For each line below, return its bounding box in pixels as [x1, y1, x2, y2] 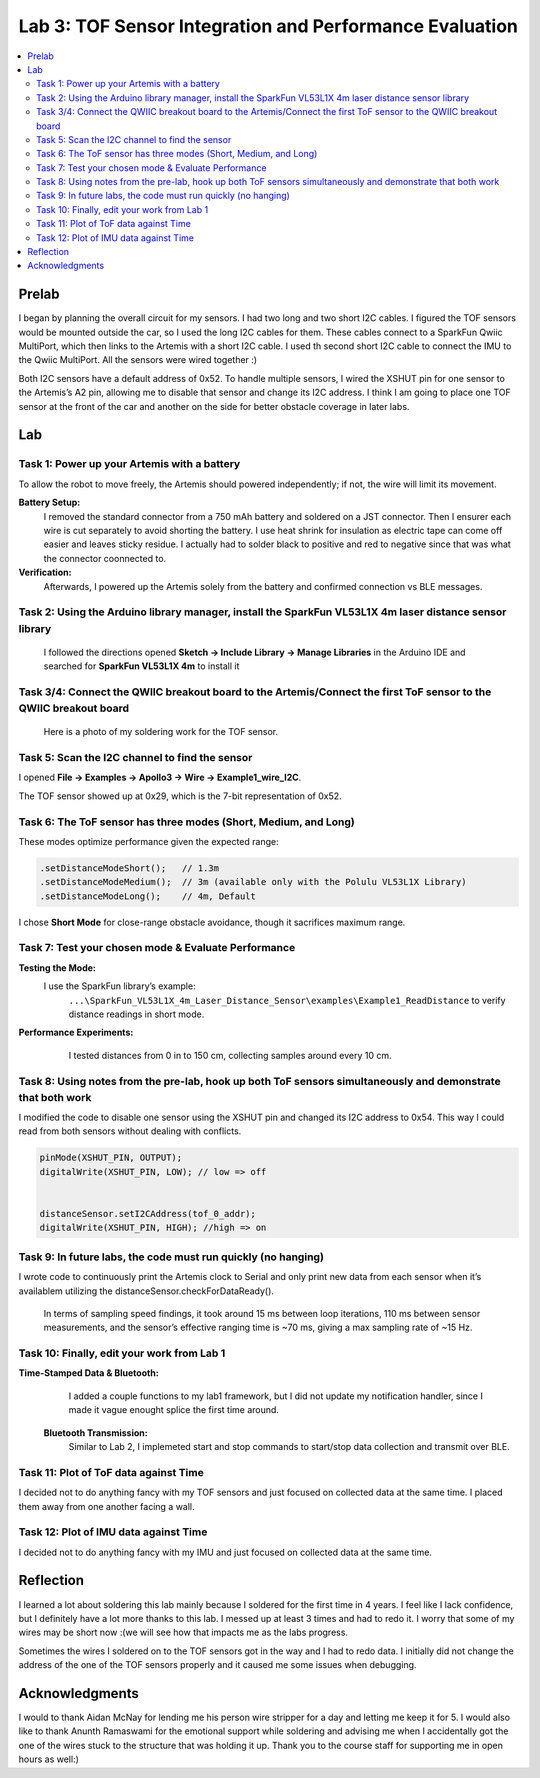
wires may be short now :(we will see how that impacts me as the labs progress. [18, 1626, 349, 1639]
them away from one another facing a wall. [18, 1500, 195, 1512]
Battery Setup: [18, 496, 81, 509]
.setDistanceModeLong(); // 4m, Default [39, 890, 257, 902]
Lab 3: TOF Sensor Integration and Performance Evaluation [18, 15, 519, 37]
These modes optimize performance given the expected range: [18, 835, 279, 847]
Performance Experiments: [18, 1026, 134, 1039]
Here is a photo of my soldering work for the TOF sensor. [43, 726, 279, 738]
